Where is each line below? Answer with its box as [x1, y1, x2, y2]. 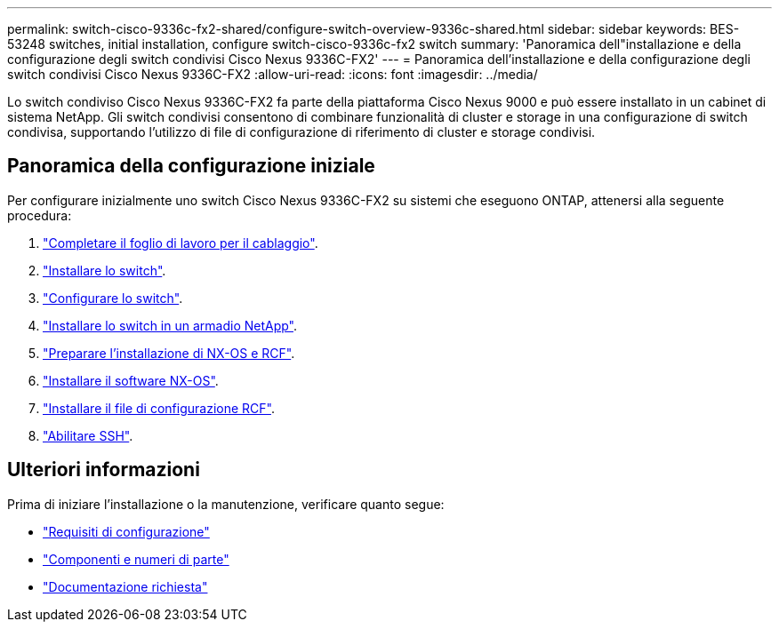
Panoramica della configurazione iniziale [7, 155, 375, 178]
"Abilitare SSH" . [43, 427, 133, 443]
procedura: [7, 207, 72, 223]
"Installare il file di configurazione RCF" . [43, 400, 275, 416]
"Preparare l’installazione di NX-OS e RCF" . [43, 345, 295, 361]
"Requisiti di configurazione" [43, 523, 210, 539]
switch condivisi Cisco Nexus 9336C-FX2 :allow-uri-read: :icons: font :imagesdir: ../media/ [7, 67, 538, 82]
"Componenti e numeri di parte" [43, 551, 229, 567]
